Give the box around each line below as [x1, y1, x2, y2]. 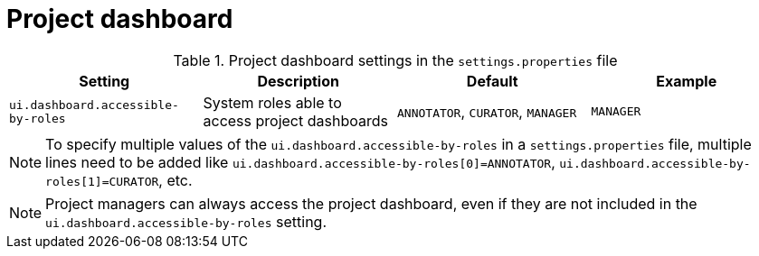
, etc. [158, 170, 193, 189]
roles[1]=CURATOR [45, 174, 159, 188]
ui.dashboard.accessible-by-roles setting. [45, 212, 327, 231]
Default [466, 71, 518, 90]
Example [656, 71, 717, 90]
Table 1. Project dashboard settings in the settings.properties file [173, 50, 618, 69]
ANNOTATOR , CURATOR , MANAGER [397, 102, 577, 121]
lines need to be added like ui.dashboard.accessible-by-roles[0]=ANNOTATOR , [45, 152, 555, 171]
